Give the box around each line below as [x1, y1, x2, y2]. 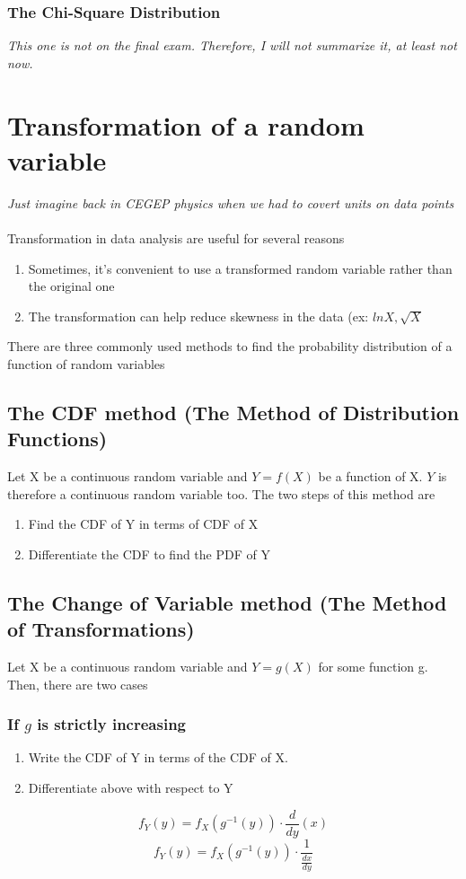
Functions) [7, 425, 108, 453]
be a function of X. [318, 467, 423, 486]
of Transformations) [7, 615, 195, 643]
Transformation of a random [7, 106, 365, 143]
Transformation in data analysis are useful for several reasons [7, 228, 345, 247]
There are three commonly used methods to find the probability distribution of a [7, 337, 453, 356]
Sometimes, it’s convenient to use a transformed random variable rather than [28, 259, 453, 277]
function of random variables [7, 354, 165, 373]
